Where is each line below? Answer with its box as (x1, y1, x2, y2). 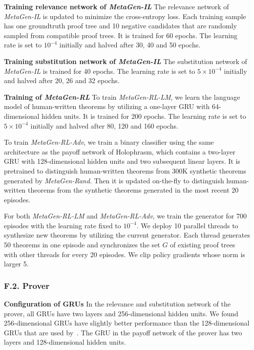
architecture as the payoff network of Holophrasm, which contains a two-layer (4, 146, 235, 156)
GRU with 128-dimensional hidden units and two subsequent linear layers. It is (4, 156, 240, 166)
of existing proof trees (170, 240, 235, 250)
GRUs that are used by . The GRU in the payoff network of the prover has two (4, 327, 242, 337)
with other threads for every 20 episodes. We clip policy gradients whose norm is (4, 249, 245, 259)
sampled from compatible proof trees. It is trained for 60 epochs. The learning (4, 30, 238, 40)
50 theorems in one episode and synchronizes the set (4, 240, 160, 250)
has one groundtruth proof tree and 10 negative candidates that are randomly (4, 21, 237, 31)
